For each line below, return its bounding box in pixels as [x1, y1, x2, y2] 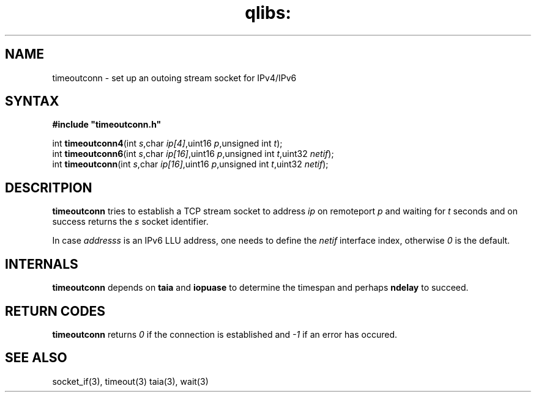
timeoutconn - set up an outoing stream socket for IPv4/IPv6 [52, 72, 297, 83]
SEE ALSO [5, 350, 67, 366]
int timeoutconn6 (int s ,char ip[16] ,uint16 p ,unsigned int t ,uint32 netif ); [52, 148, 334, 159]
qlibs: [245, 2, 291, 23]
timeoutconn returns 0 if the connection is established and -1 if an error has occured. [52, 329, 398, 340]
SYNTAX [5, 93, 59, 109]
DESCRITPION [5, 180, 92, 195]
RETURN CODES [5, 303, 106, 319]
